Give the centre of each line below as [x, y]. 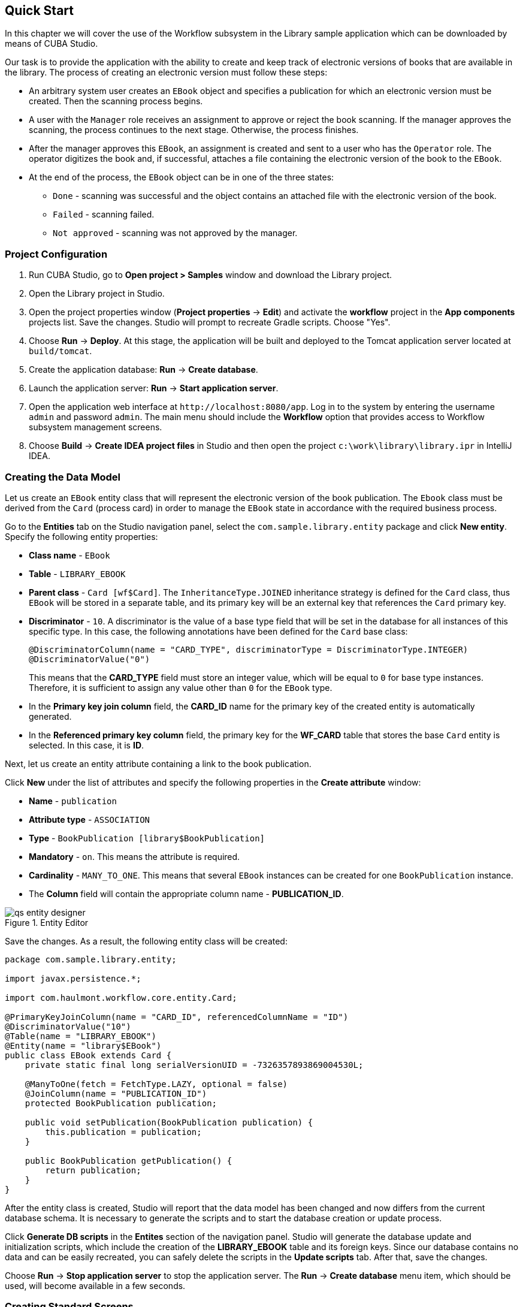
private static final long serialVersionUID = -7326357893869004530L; [194, 1065]
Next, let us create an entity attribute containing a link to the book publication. [158, 763]
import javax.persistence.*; [73, 978]
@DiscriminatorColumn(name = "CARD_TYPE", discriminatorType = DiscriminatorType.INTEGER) [249, 649]
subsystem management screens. [96, 427]
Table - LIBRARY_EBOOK [77, 573]
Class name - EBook [69, 555]
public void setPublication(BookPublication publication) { [169, 1122]
